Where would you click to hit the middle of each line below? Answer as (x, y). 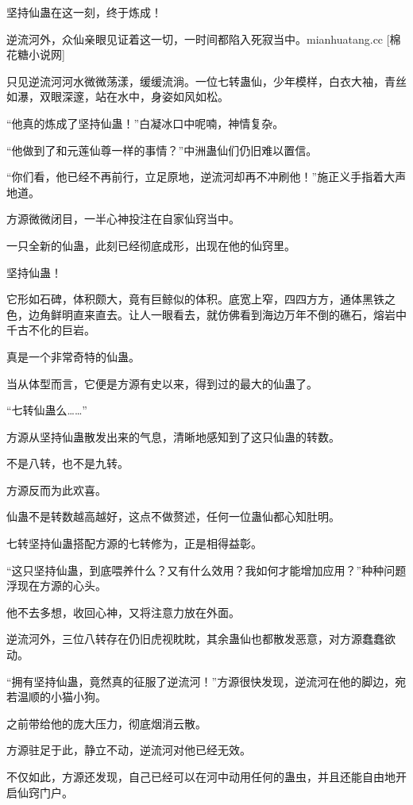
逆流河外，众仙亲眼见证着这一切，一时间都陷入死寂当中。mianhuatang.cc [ (198, 39)
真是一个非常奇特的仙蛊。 (73, 356)
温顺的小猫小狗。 (62, 697)
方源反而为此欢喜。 (56, 489)
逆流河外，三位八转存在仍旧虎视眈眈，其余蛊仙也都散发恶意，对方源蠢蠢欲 (201, 639)
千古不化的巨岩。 (51, 330)
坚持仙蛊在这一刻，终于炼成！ (84, 12)
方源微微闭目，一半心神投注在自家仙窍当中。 (123, 219)
